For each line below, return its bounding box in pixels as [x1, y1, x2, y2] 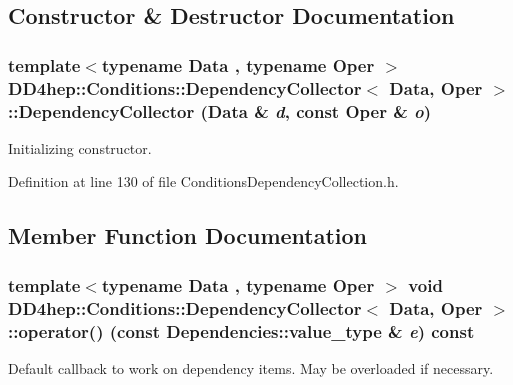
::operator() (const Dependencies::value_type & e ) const [8, 318, 475, 343]
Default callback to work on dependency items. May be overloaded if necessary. [8, 357, 494, 378]
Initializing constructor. [8, 137, 152, 158]
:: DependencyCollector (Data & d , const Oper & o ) [8, 98, 432, 123]
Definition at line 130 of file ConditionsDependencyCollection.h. [8, 171, 399, 192]
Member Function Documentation [8, 220, 368, 251]
